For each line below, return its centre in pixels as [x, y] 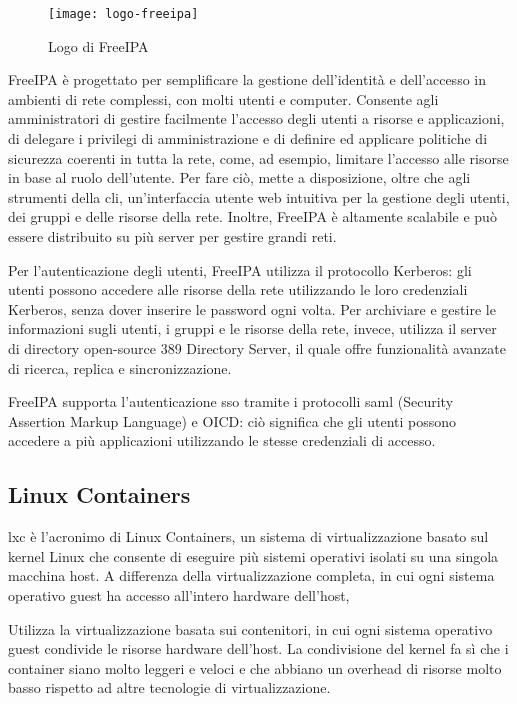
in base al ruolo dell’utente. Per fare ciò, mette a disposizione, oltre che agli [239, 177]
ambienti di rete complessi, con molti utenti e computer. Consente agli [223, 98]
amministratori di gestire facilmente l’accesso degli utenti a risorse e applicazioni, [256, 118]
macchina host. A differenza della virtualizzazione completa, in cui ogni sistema [251, 575]
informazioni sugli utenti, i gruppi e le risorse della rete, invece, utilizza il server [252, 328]
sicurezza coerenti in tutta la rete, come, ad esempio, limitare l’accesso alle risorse [258, 157]
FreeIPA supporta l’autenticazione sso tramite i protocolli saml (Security [231, 401]
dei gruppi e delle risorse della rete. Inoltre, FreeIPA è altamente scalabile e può [252, 216]
